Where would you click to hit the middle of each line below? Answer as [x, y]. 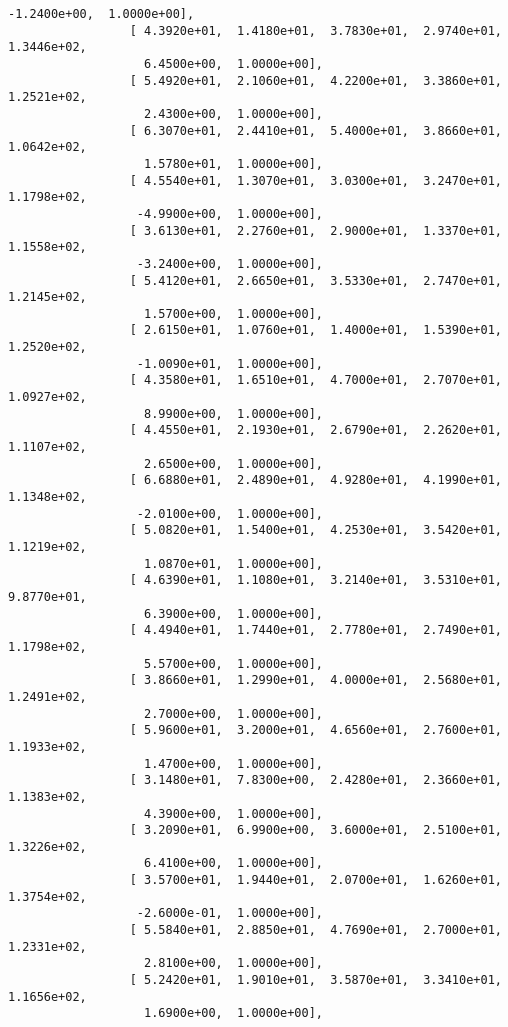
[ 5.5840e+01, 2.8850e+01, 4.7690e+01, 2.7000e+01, [315, 930]
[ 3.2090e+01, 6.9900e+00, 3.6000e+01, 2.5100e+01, [315, 830]
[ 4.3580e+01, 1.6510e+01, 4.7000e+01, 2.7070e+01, [315, 380]
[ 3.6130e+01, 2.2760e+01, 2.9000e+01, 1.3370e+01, [315, 230]
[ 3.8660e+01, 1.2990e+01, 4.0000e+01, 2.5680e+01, [315, 680]
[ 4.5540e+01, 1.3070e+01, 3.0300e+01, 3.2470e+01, [315, 180]
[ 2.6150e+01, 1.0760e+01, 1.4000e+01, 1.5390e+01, [315, 330]
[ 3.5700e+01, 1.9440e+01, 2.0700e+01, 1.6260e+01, [315, 880]
